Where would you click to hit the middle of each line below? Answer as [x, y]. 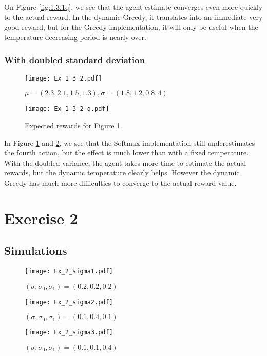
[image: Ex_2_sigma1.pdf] [69, 272]
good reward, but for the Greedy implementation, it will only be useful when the [131, 27]
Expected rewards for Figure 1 [73, 125]
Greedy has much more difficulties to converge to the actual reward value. [120, 182]
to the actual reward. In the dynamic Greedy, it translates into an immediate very [133, 17]
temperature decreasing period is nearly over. [75, 37]
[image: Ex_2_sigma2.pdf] [69, 302]
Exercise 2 [41, 218]
